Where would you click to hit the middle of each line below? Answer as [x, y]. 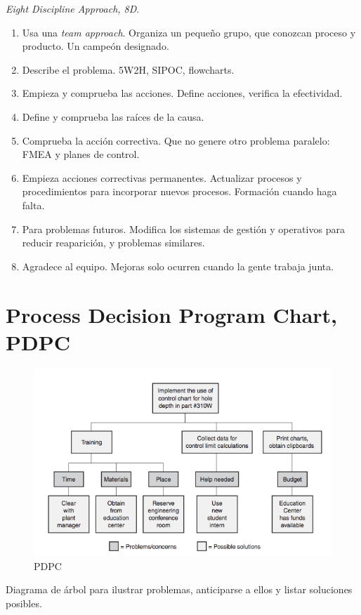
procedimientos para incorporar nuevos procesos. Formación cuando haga [179, 191]
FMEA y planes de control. [81, 154]
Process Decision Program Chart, [172, 314]
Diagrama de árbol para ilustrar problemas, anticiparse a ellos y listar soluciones [179, 589]
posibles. [24, 603]
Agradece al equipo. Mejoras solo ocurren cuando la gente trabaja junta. [178, 266]
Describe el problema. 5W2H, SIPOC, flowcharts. [128, 69]
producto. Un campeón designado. [96, 46]
